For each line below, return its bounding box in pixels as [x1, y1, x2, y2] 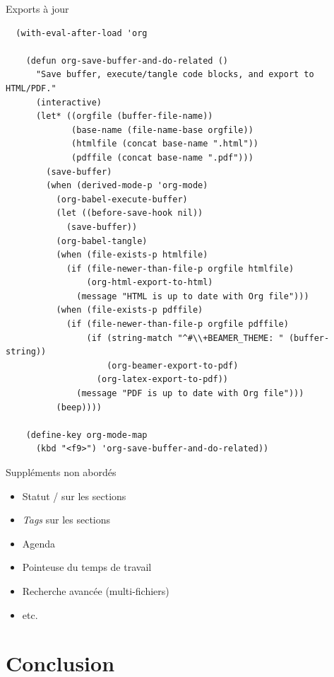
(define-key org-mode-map [25, 429, 148, 440]
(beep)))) [56, 402, 102, 412]
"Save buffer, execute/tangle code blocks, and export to [35, 69, 314, 80]
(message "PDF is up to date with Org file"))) [76, 388, 304, 399]
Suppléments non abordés [6, 465, 117, 479]
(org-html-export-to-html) [86, 277, 213, 288]
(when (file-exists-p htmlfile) [56, 250, 208, 260]
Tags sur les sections [22, 512, 111, 527]
